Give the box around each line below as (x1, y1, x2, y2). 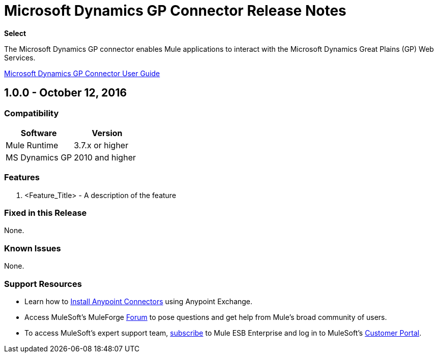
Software (20, 127, 57, 138)
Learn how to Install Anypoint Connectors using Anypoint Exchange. (24, 297, 253, 306)
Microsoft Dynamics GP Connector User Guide (4, 69, 160, 78)
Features (4, 172, 40, 183)
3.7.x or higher (74, 140, 129, 150)
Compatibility (4, 108, 59, 118)
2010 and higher (74, 152, 136, 163)
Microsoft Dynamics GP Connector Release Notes (4, 2, 346, 19)
